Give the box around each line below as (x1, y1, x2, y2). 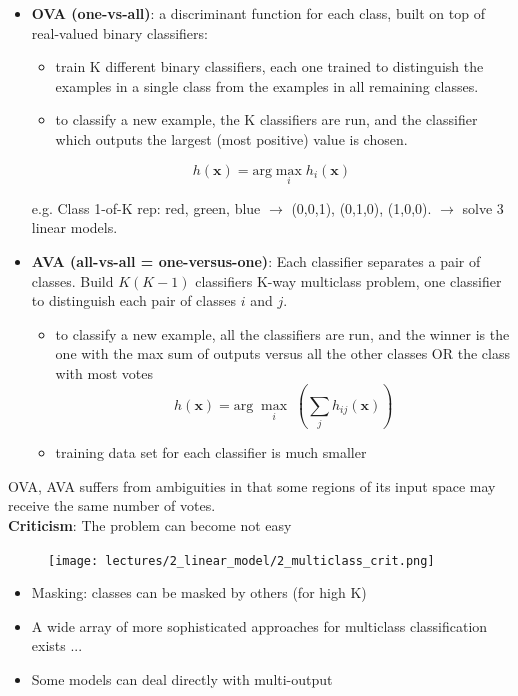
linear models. (31, 217, 118, 238)
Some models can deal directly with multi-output (31, 669, 333, 690)
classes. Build (31, 270, 114, 291)
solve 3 (462, 197, 504, 218)
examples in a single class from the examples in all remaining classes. (55, 75, 479, 96)
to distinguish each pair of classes (31, 290, 236, 311)
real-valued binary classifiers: (31, 22, 208, 43)
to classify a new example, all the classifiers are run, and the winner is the (55, 323, 510, 344)
